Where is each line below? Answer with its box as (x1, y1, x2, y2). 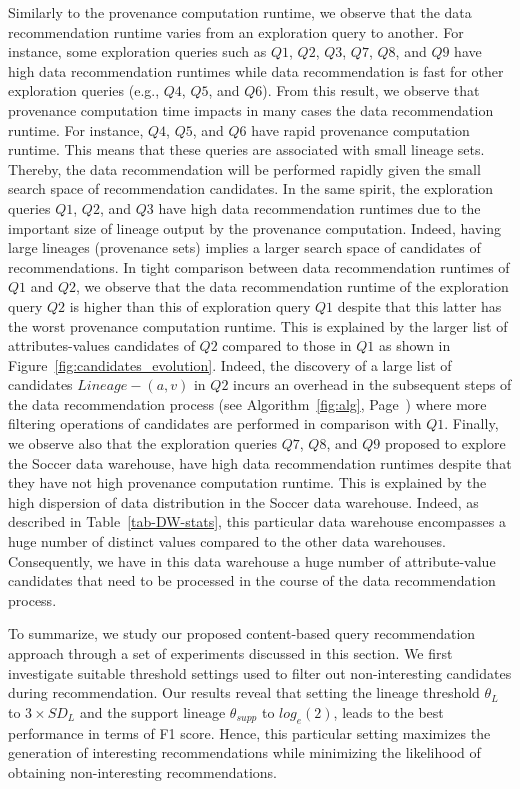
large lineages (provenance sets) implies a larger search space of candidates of (8, 237, 481, 258)
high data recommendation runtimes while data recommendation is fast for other (8, 60, 504, 81)
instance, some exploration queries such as (8, 41, 267, 62)
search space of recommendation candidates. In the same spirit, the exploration (8, 178, 494, 199)
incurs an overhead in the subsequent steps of (233, 374, 512, 395)
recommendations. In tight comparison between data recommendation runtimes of (8, 256, 510, 277)
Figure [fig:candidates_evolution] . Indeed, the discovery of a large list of (8, 354, 452, 375)
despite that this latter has (337, 295, 502, 316)
